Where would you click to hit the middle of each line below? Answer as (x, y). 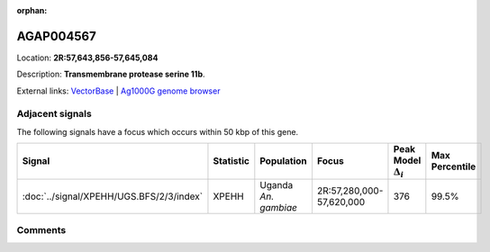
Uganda (277, 184)
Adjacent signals (54, 114)
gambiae (278, 207)
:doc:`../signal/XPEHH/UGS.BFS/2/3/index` (112, 196)
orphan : (32, 10)
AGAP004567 (56, 36)
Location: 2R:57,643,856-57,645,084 (87, 58)
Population (284, 161)
